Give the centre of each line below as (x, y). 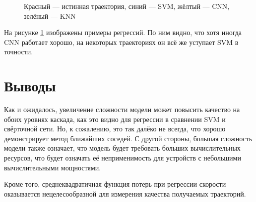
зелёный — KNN (50, 16)
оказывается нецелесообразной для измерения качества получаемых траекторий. (125, 193)
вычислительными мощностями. (53, 167)
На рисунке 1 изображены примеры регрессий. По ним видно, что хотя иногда (123, 32)
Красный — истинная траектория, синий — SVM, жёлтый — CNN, (127, 6)
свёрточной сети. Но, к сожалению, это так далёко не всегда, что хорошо (115, 129)
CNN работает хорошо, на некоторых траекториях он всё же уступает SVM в (121, 42)
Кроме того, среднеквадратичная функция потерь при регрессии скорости (115, 184)
